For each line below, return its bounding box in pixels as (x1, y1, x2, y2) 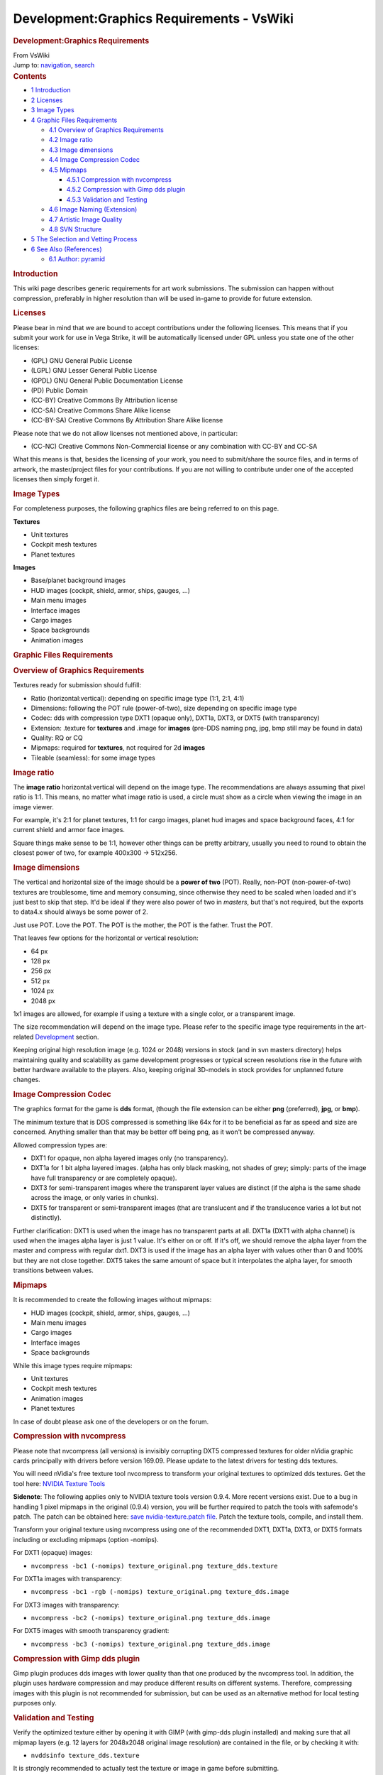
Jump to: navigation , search (13, 61, 95, 70)
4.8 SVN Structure (48, 224, 102, 234)
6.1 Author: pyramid (48, 255, 106, 263)
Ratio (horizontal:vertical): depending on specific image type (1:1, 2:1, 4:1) (30, 694, 245, 702)
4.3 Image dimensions (48, 146, 113, 154)
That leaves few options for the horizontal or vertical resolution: (13, 934, 199, 942)
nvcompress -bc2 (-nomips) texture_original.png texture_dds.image (30, 1614, 271, 1622)
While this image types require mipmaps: (13, 1361, 133, 1370)
